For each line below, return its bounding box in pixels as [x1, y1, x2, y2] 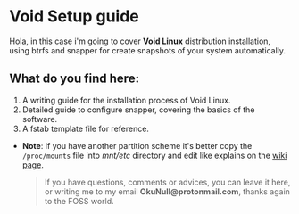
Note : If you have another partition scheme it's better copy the [21, 140, 253, 151]
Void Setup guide [9, 6, 140, 27]
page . [21, 159, 45, 170]
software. [21, 113, 58, 124]
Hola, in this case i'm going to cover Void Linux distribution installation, [9, 36, 270, 46]
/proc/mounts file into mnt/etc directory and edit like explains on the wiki [21, 150, 287, 160]
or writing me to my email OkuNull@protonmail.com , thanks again [44, 185, 290, 197]
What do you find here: [9, 71, 140, 86]
